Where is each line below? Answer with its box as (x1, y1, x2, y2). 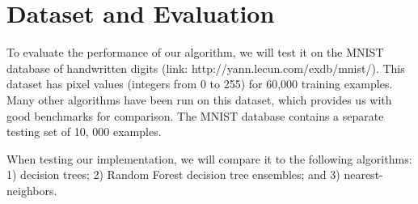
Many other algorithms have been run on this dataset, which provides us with (6, 91, 392, 108)
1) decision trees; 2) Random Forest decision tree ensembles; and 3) (6, 166, 340, 183)
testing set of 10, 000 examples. (6, 123, 162, 140)
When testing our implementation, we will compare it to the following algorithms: (6, 150, 412, 167)
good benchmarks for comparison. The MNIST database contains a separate (6, 107, 384, 124)
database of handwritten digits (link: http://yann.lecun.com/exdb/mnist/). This (6, 59, 405, 76)
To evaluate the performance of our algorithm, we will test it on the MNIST (6, 44, 384, 61)
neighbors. (6, 181, 57, 198)
